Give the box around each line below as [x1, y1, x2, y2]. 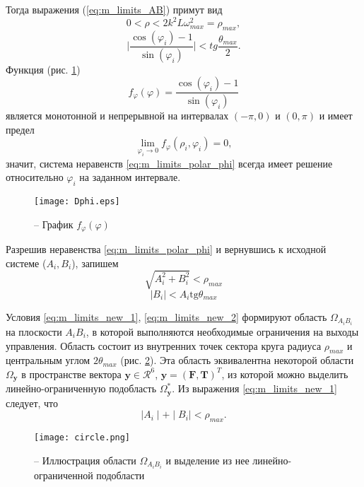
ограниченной [34, 467, 93, 482]
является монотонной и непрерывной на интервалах [6, 108, 229, 123]
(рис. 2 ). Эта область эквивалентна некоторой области [120, 353, 354, 368]
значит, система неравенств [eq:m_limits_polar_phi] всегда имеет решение [6, 156, 333, 170]
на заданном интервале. [79, 170, 181, 184]
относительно [6, 170, 64, 184]
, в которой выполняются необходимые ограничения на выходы [86, 324, 359, 339]
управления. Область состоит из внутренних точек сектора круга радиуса [6, 338, 322, 353]
